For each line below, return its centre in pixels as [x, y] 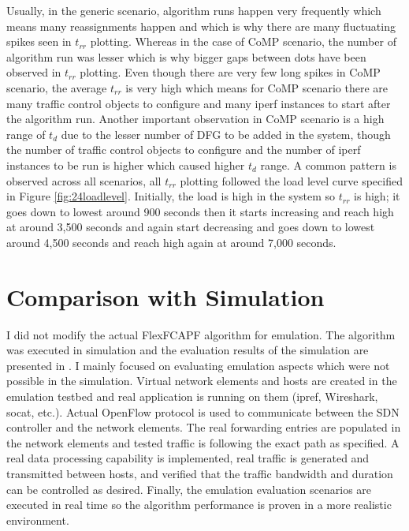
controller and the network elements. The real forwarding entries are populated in [204, 427]
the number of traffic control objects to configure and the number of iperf [184, 150]
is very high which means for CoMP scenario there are [257, 87]
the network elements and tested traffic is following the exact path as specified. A [203, 442]
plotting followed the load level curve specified [291, 180]
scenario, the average [57, 87]
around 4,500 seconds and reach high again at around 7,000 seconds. [171, 242]
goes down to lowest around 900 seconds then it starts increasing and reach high [200, 211]
